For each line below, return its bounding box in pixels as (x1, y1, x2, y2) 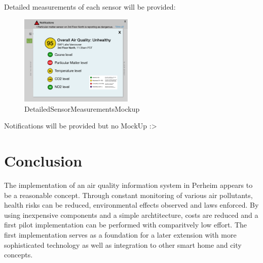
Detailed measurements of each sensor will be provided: (4, 2, 176, 12)
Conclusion (4, 150, 83, 171)
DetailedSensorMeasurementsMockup (24, 103, 140, 114)
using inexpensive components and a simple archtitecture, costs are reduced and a (4, 209, 258, 220)
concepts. (4, 249, 33, 260)
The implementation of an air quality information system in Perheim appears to (4, 180, 253, 190)
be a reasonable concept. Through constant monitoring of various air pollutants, (4, 189, 253, 200)
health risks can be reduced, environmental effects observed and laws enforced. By (4, 200, 259, 210)
